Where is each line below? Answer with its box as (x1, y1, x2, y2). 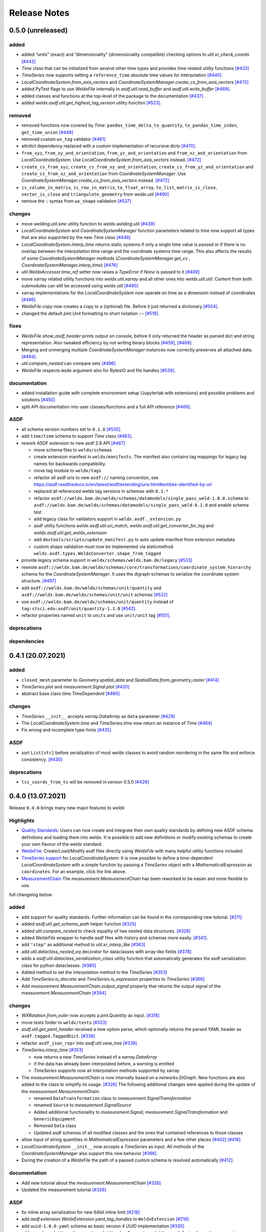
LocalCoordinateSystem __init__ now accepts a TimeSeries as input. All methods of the (21, 1143, 204, 1149)
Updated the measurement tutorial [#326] (21, 1187, 106, 1193)
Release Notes (9, 7, 70, 18)
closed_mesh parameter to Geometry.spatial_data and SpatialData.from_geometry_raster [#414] (21, 677, 219, 683)
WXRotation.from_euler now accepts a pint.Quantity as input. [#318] (21, 1013, 160, 1019)
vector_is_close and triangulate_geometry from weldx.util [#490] (21, 191, 169, 197)
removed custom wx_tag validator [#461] (21, 136, 106, 142)
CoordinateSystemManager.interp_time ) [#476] (21, 262, 118, 268)
